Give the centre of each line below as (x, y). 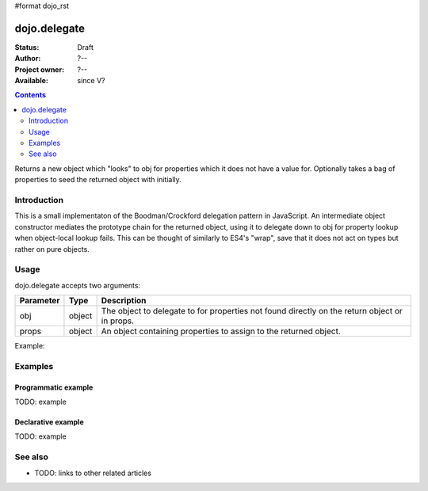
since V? (91, 81)
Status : (27, 47)
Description (124, 301)
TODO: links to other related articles (93, 473)
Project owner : (40, 69)
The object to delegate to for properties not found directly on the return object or (252, 311)
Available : (32, 81)
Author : (28, 59)
